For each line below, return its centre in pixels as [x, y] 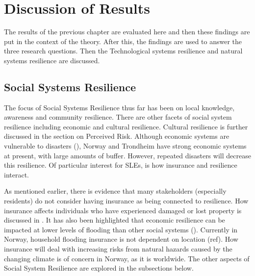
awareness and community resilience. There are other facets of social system [118, 117]
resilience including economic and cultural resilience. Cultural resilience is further [126, 126]
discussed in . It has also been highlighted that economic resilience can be [115, 220]
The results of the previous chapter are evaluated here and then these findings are [127, 32]
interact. [16, 174]
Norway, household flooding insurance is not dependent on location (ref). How [121, 239]
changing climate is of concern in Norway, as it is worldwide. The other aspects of [127, 258]
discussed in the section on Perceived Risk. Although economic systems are [117, 136]
